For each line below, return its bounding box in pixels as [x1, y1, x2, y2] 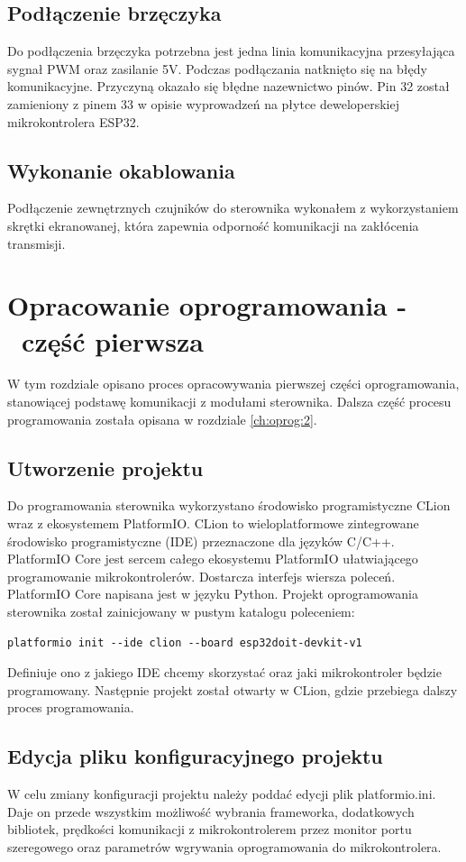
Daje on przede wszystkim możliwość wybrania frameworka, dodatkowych [7, 802, 415, 821]
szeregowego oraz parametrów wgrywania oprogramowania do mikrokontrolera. [7, 837, 442, 856]
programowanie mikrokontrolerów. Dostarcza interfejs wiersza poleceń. [7, 566, 396, 585]
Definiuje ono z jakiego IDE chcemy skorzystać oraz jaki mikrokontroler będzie [7, 663, 442, 682]
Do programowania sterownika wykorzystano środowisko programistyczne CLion [7, 496, 451, 515]
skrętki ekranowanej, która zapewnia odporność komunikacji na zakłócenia [7, 215, 419, 234]
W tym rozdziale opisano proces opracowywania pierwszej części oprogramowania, [7, 374, 460, 393]
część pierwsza [22, 322, 205, 359]
